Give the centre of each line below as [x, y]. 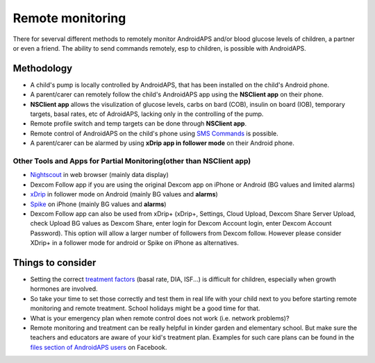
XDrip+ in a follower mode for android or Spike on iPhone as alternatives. [135, 243]
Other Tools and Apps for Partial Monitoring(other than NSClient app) [132, 161]
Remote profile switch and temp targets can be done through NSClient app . [138, 124]
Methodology [43, 68]
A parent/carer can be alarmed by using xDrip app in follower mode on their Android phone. [162, 143]
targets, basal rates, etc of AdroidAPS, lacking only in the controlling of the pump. [147, 114]
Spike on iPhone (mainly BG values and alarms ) [98, 204]
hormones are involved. [64, 289]
